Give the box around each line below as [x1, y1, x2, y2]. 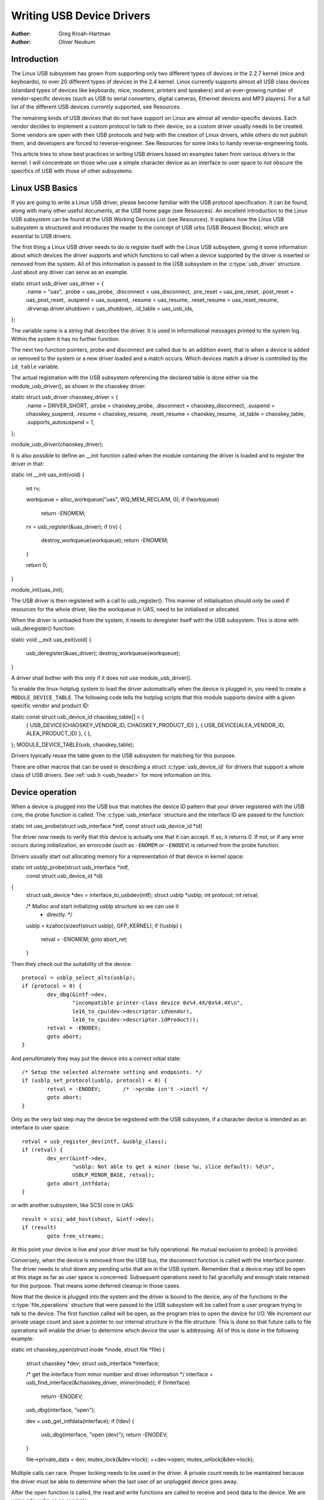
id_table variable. [11, 363, 59, 370]
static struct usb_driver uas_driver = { [11, 280, 104, 287]
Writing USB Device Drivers [11, 9, 151, 22]
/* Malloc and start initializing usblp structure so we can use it [26, 902, 179, 910]
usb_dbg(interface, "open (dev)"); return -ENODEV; [41, 1431, 168, 1438]
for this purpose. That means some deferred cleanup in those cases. [11, 1282, 181, 1289]
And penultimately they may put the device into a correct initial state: [11, 1055, 181, 1062]
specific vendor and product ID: [11, 702, 90, 709]
